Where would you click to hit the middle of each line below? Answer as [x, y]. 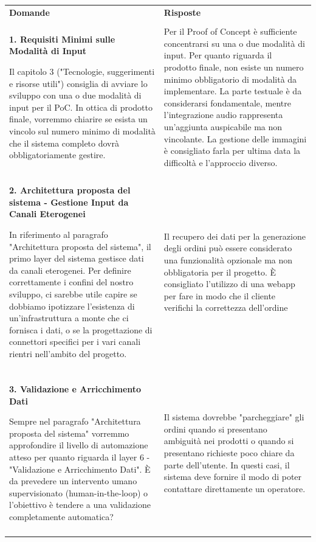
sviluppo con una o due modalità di [75, 95]
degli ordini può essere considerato [228, 248]
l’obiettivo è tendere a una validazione [80, 505]
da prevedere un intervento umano [73, 481]
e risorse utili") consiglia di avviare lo [78, 83]
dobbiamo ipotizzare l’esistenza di [72, 306]
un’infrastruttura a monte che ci [69, 318]
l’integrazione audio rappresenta [223, 115]
